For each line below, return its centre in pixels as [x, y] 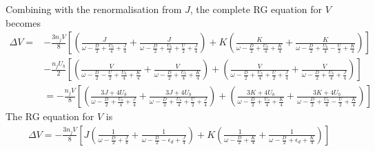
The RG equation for [50, 116]
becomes [23, 22]
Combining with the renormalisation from [94, 9]
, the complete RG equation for [256, 9]
